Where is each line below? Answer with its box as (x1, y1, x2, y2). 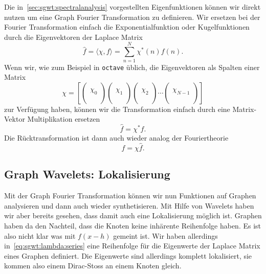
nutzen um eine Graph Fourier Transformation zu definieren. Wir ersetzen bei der (4, 11, 260, 22)
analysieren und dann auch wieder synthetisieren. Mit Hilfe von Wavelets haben (4, 200, 254, 211)
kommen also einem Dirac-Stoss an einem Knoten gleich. (4, 260, 182, 271)
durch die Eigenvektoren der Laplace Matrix (4, 31, 143, 42)
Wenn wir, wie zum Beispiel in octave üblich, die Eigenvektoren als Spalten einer (4, 61, 260, 72)
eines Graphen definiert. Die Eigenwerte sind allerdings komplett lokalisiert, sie (4, 250, 252, 261)
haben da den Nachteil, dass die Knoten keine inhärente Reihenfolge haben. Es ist (4, 220, 261, 231)
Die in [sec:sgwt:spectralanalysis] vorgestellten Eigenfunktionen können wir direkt (4, 2, 261, 12)
